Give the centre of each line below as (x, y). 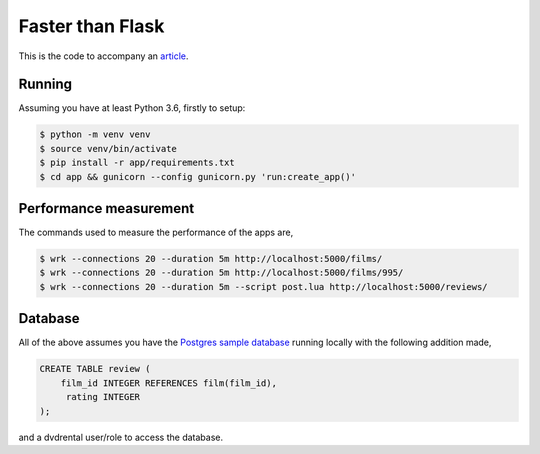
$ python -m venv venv (95, 134)
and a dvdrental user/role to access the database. (121, 437)
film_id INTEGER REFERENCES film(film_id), (168, 383)
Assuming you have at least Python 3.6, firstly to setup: (132, 108)
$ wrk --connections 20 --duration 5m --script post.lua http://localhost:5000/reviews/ (264, 286)
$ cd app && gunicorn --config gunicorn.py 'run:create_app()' (198, 176)
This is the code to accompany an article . (103, 56)
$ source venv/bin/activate (108, 148)
